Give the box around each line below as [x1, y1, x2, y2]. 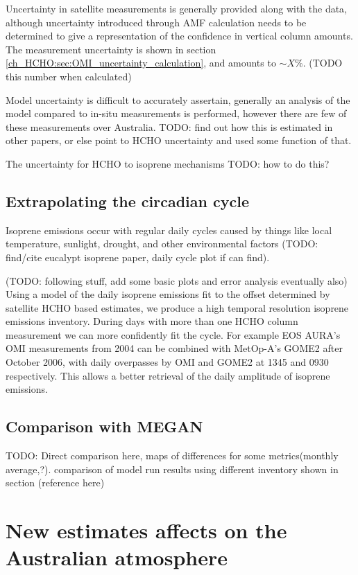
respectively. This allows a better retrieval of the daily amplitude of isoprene [6, 368, 330, 382]
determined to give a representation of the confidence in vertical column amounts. [6, 28, 353, 43]
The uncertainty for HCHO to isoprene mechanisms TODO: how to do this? [6, 156, 330, 170]
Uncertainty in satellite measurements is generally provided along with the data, [6, 1, 348, 15]
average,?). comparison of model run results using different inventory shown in [6, 461, 339, 476]
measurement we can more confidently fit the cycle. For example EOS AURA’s [6, 327, 341, 342]
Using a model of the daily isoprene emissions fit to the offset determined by [6, 287, 330, 301]
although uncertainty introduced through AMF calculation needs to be [6, 15, 307, 29]
